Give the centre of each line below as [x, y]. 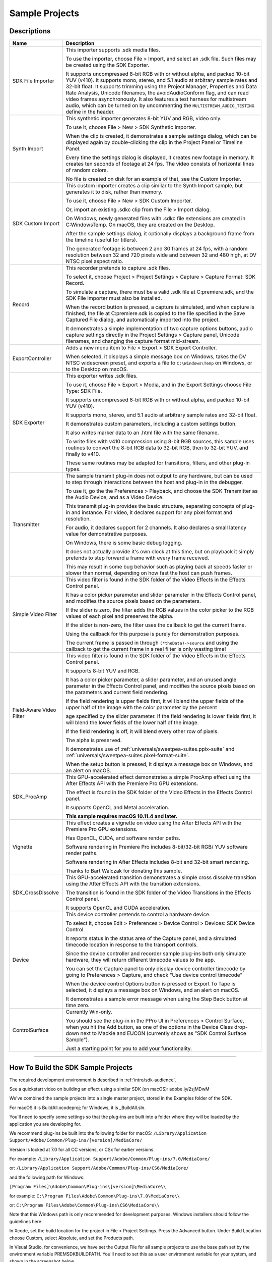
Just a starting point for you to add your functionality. [129, 1048]
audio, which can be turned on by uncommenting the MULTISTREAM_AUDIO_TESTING [160, 106]
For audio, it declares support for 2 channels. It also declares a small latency [156, 528]
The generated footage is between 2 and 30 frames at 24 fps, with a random [157, 249]
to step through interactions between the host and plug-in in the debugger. [154, 482]
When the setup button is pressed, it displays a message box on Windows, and [159, 764]
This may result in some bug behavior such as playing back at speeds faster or [159, 567]
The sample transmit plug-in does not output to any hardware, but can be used [159, 476]
